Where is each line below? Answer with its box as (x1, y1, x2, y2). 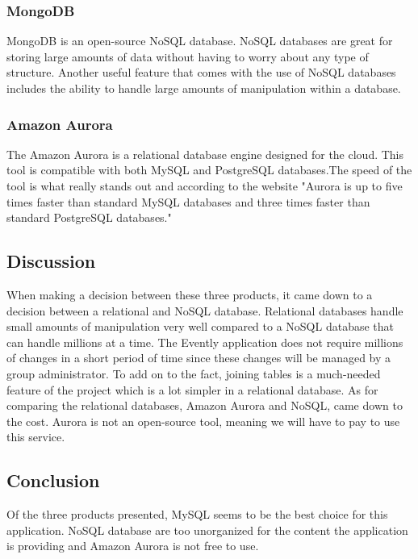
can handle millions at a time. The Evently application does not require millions (6, 333, 403, 350)
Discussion (6, 248, 96, 273)
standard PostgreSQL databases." (6, 209, 172, 226)
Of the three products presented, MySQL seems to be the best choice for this (6, 506, 388, 523)
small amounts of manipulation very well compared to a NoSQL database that (6, 318, 395, 335)
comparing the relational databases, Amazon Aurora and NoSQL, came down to (6, 397, 403, 414)
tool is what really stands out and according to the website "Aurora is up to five (6, 177, 403, 194)
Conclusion (6, 468, 100, 493)
